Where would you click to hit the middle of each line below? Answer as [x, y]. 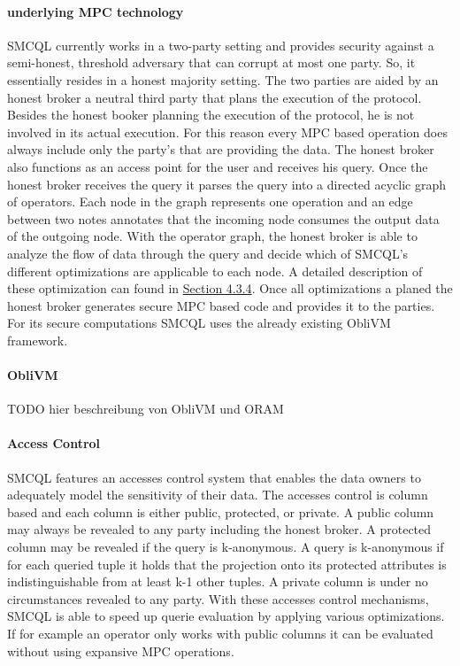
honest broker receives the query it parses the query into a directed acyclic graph [227, 184]
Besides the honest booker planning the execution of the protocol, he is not [211, 115]
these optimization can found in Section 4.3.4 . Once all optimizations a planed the [230, 288]
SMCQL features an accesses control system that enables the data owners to [214, 477]
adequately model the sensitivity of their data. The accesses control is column [218, 495]
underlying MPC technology [96, 11]
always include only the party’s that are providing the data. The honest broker [221, 149]
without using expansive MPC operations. [121, 651]
